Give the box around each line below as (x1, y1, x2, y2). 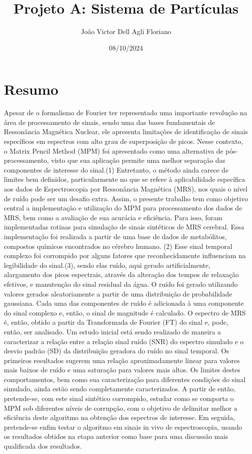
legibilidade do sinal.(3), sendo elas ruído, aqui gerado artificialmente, (4, 260, 210, 270)
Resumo (4, 79, 59, 99)
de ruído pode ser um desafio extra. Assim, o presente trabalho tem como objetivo (4, 193, 248, 203)
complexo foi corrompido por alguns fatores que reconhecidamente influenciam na (4, 250, 246, 261)
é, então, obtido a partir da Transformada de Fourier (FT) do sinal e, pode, (4, 317, 228, 327)
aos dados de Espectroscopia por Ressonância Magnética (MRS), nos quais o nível (4, 184, 248, 193)
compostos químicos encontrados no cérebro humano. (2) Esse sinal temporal (4, 241, 233, 251)
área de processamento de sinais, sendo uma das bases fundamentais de (4, 117, 215, 127)
